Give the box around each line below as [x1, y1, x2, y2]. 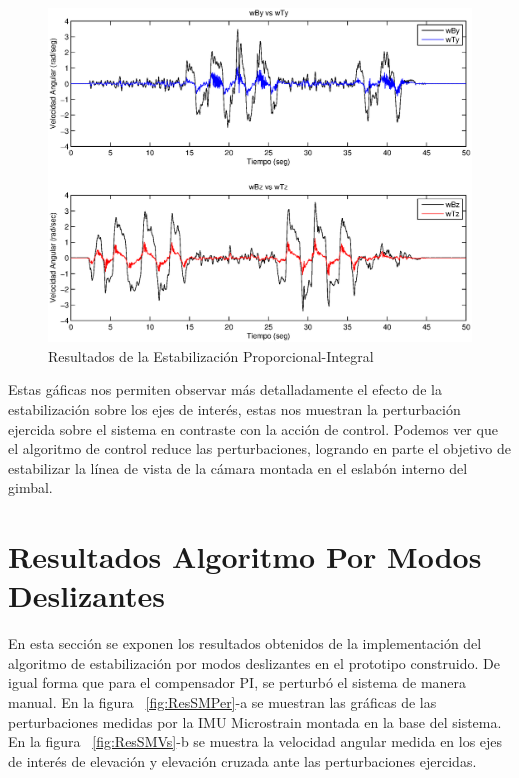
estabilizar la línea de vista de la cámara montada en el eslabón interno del [8, 457, 468, 478]
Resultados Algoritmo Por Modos [8, 536, 482, 577]
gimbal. [8, 477, 53, 498]
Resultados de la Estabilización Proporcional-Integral [48, 345, 374, 366]
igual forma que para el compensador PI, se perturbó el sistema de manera [8, 672, 467, 693]
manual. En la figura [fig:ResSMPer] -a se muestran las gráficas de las [8, 691, 437, 712]
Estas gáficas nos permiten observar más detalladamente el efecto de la [8, 379, 442, 400]
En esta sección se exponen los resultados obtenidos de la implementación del [8, 633, 482, 654]
